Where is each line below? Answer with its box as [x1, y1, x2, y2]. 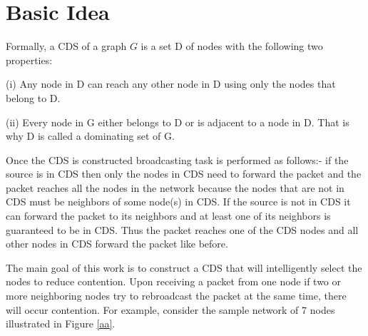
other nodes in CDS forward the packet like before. [6, 236, 228, 251]
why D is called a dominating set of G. [6, 128, 175, 143]
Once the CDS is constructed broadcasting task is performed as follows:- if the [6, 152, 349, 167]
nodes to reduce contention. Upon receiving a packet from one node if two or [6, 274, 341, 289]
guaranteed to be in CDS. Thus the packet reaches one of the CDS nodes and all [6, 222, 359, 237]
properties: [6, 52, 53, 67]
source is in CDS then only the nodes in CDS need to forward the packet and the [6, 166, 362, 181]
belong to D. [6, 90, 61, 105]
